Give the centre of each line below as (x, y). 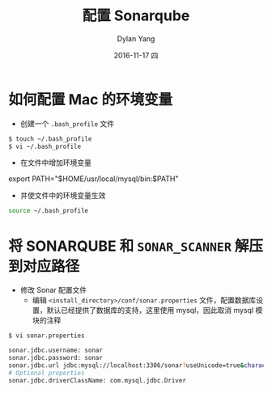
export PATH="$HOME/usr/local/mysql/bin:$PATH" (93, 179)
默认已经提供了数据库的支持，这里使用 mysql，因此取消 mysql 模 (155, 311)
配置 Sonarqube (136, 16)
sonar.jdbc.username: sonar (56, 351)
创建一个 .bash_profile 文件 (67, 123)
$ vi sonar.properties (47, 336)
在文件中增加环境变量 (55, 163)
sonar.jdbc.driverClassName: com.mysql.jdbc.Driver (97, 380)
